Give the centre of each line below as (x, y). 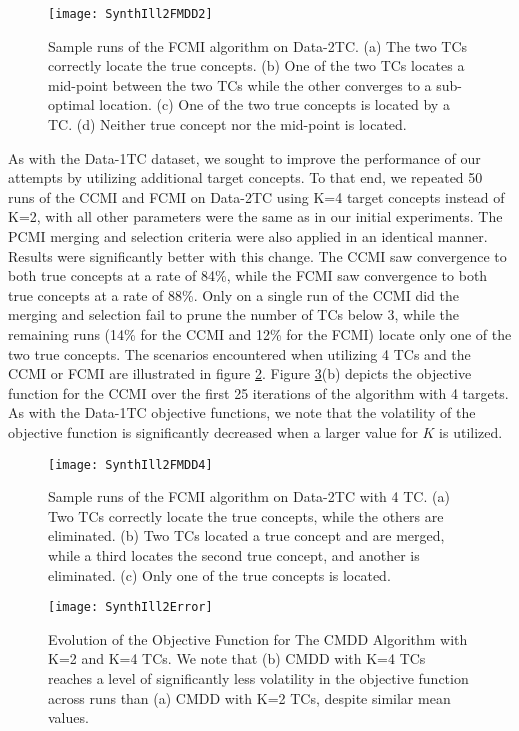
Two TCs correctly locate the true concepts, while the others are (246, 515)
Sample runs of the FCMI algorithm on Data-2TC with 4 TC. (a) (249, 496)
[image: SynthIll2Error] (130, 607)
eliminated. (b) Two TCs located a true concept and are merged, (246, 535)
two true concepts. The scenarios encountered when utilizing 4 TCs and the (239, 353)
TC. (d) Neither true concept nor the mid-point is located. (227, 124)
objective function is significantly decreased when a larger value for (213, 431)
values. (68, 717)
